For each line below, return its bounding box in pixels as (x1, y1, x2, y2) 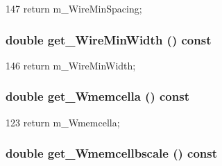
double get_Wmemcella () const (6, 88, 189, 105)
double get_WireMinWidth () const (6, 31, 212, 48)
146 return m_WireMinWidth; (6, 58, 136, 72)
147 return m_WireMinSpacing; (6, 1, 142, 15)
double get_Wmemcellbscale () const (6, 144, 218, 162)
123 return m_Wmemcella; (6, 115, 120, 129)
